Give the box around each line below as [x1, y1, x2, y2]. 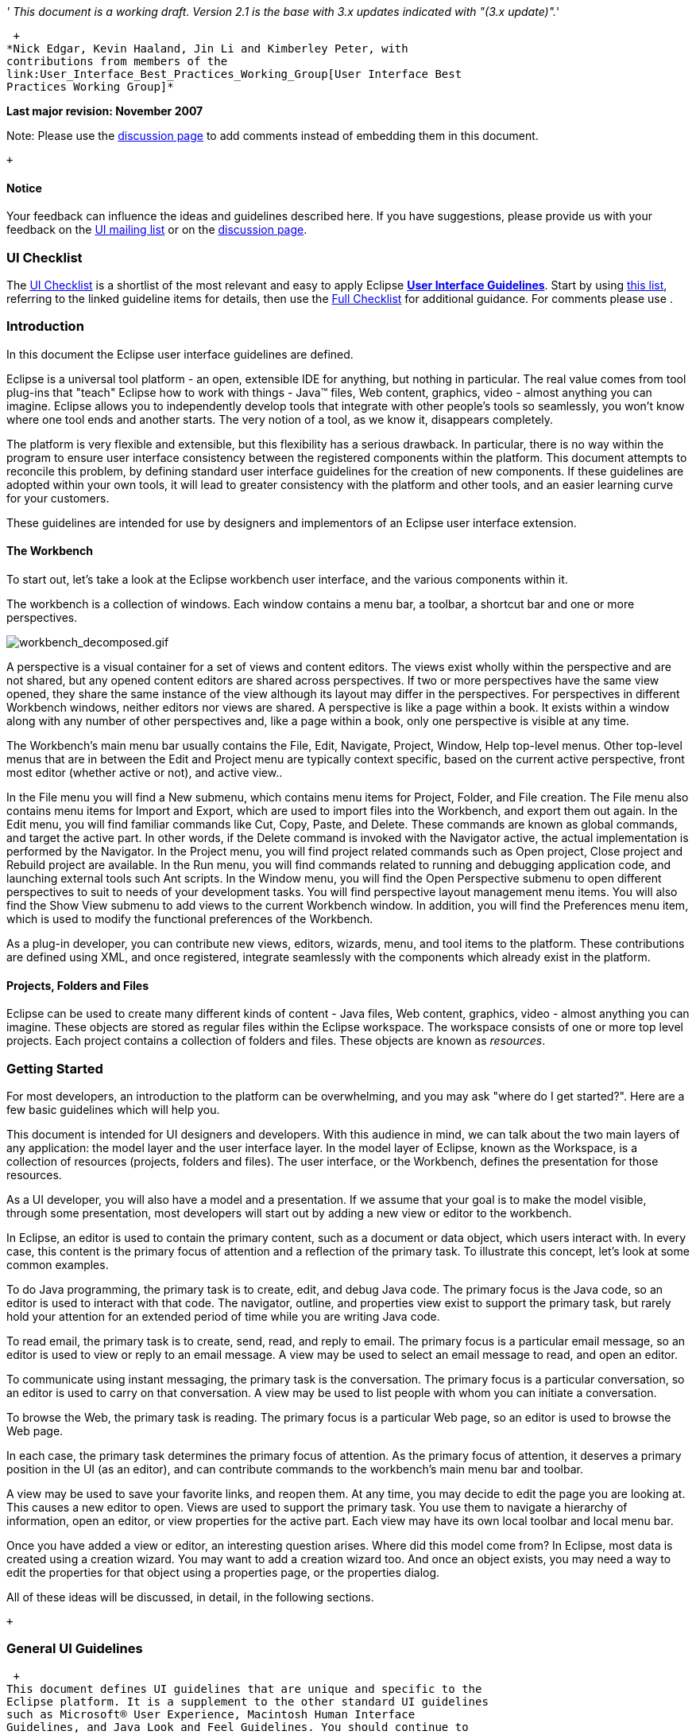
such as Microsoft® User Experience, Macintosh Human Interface [6, 1707, 416, 1721]
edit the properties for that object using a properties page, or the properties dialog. [6, 1565, 440, 1579]
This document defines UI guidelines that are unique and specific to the [6, 1682, 482, 1695]
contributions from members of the [6, 55, 228, 68]
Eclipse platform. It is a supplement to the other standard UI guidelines [6, 1694, 489, 1708]
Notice [6, 180, 42, 195]
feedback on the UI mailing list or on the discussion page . [6, 223, 307, 237]
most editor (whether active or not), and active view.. [6, 765, 283, 779]
